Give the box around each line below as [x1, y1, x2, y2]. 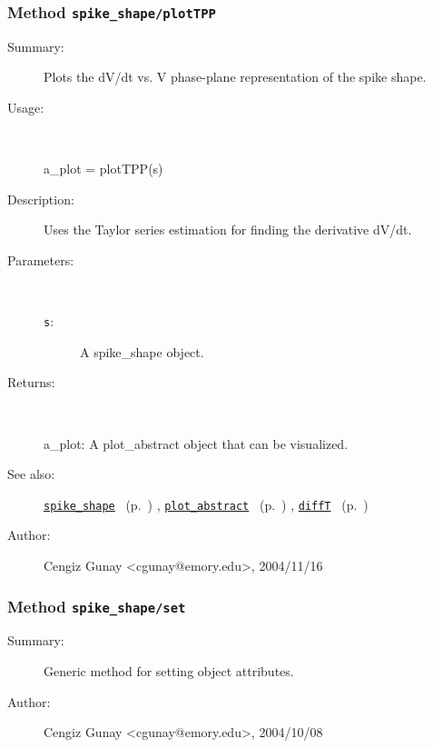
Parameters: [7, 250, 74, 269]
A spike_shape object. [80, 342, 204, 361]
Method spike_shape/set [7, 594, 186, 617]
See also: [7, 464, 55, 484]
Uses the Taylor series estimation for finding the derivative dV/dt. [44, 220, 412, 239]
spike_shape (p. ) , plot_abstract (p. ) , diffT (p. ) [44, 494, 369, 514]
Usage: [7, 97, 44, 116]
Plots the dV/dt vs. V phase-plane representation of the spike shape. [44, 67, 427, 86]
